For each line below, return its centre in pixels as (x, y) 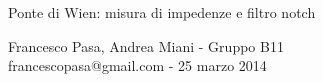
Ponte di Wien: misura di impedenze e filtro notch (162, 12)
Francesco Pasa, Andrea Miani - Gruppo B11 (146, 45)
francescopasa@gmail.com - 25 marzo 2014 (137, 65)
